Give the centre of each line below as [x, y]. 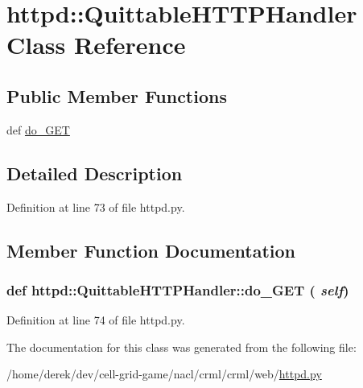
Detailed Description [95, 173]
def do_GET [38, 129]
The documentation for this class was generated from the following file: [181, 347]
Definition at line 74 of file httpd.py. [96, 320]
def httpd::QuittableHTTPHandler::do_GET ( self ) [178, 289]
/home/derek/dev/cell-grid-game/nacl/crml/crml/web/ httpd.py [164, 374]
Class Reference [96, 45]
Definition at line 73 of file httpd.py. [96, 206]
